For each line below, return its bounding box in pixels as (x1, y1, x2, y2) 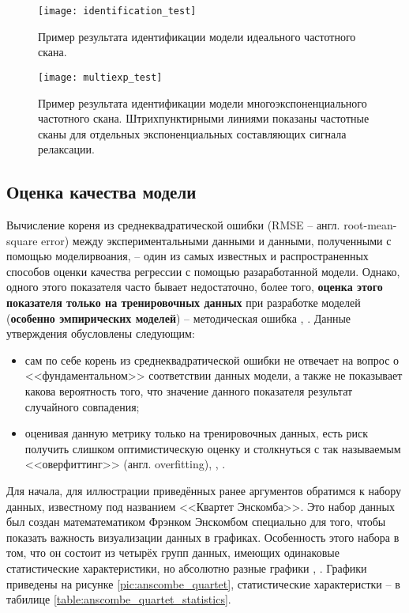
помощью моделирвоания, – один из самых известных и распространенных (6, 248, 369, 264)
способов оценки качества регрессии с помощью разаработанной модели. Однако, (6, 263, 400, 279)
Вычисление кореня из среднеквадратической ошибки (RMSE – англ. (6, 217, 340, 233)
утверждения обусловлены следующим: (6, 325, 195, 342)
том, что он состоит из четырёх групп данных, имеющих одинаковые (6, 544, 340, 561)
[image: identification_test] (38, 6, 197, 17)
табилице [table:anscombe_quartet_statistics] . (6, 591, 231, 607)
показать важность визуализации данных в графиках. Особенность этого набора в (6, 528, 400, 545)
